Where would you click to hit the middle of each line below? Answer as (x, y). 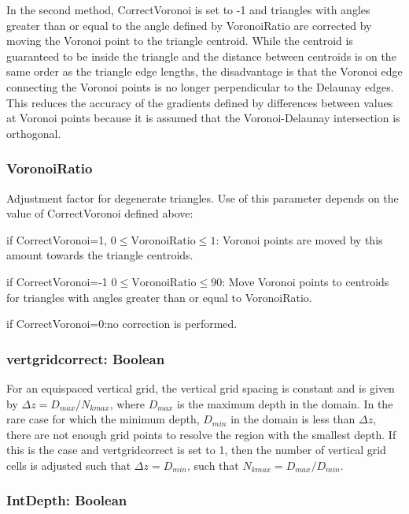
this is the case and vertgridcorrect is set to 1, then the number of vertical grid (196, 450)
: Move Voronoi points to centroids (306, 281)
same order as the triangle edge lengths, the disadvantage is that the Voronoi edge (204, 71)
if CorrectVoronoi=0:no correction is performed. (122, 324)
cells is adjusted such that (69, 465)
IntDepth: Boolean (67, 500)
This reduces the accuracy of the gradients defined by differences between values (200, 102)
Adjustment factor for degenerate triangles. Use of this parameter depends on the (203, 197)
